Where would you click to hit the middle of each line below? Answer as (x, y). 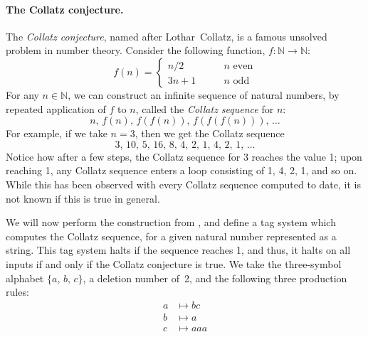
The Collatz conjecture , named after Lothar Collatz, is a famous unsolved (167, 36)
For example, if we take (57, 133)
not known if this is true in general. (83, 198)
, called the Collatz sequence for (205, 108)
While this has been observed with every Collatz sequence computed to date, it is (183, 184)
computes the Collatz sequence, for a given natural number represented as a (171, 236)
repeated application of (56, 108)
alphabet (25, 278)
